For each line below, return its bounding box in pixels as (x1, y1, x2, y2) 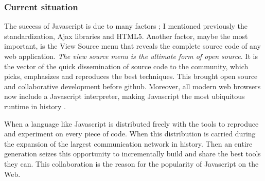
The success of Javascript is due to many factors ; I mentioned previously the (4, 21, 248, 31)
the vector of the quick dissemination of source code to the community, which (4, 61, 249, 71)
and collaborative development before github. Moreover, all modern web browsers (4, 81, 261, 91)
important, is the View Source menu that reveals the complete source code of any (4, 41, 261, 51)
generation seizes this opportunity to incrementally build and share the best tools (4, 148, 261, 159)
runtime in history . (4, 100, 66, 111)
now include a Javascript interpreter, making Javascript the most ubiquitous (4, 91, 245, 102)
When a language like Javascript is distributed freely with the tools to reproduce (4, 118, 259, 129)
